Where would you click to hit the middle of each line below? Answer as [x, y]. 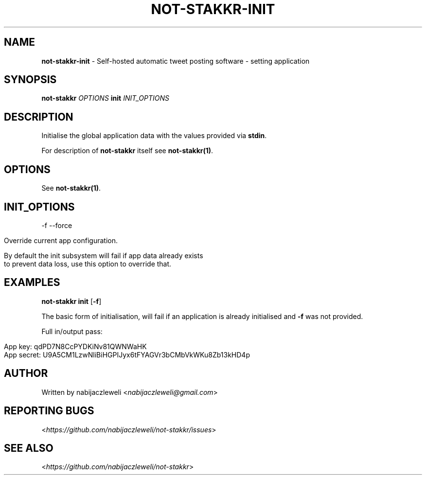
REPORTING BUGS [49, 411]
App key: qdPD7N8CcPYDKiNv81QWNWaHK [75, 346]
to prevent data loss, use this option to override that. [88, 264]
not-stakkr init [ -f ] [71, 301]
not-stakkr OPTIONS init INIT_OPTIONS [106, 98]
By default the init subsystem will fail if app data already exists [104, 255]
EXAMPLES [32, 283]
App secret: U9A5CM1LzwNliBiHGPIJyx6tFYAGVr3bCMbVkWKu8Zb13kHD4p [127, 355]
